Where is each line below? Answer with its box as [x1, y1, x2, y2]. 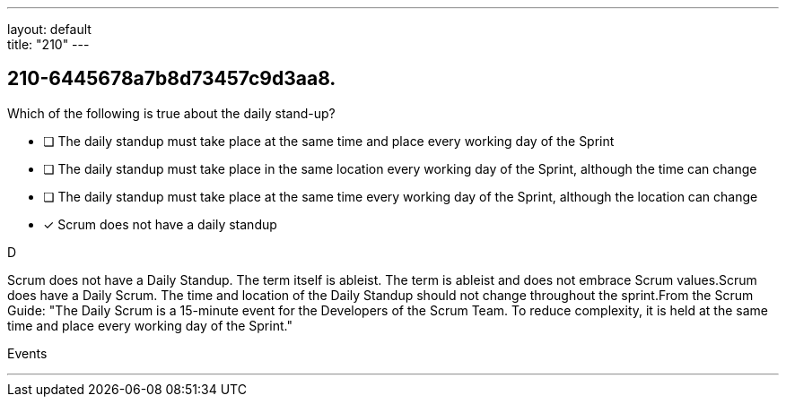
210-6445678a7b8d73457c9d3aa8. [7, 67, 336, 90]
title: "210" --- [7, 37, 90, 52]
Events [7, 345, 48, 361]
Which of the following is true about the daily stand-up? [7, 105, 336, 121]
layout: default [7, 21, 92, 37]
